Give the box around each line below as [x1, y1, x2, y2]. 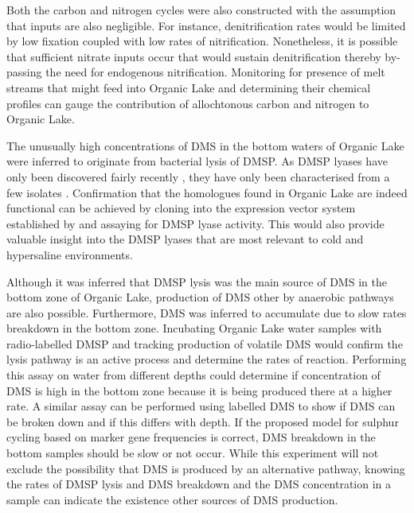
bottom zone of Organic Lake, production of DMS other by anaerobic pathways [6, 289, 394, 305]
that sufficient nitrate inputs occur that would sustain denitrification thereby [6, 48, 381, 64]
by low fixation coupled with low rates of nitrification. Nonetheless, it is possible [6, 33, 398, 49]
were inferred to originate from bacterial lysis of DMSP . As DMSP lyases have [6, 153, 388, 169]
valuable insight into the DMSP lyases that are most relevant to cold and [6, 231, 364, 247]
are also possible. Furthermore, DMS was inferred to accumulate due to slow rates [6, 304, 407, 321]
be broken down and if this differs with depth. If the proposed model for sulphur [6, 413, 399, 429]
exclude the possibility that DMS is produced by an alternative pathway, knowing [6, 460, 405, 476]
